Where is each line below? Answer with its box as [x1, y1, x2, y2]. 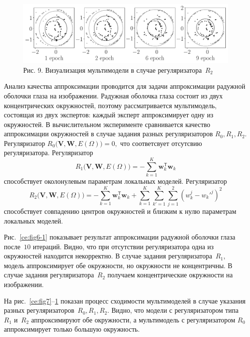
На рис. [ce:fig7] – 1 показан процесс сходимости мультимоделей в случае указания [4, 295, 246, 305]
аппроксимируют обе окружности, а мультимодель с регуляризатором [31, 314, 235, 324]
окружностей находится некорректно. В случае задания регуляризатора [4, 251, 212, 261]
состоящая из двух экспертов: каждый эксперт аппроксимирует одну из [4, 110, 214, 120]
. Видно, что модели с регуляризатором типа [107, 305, 239, 315]
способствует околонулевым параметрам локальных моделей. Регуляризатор [4, 176, 227, 186]
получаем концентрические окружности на [107, 270, 233, 280]
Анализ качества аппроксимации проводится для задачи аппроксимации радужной [4, 81, 246, 91]
